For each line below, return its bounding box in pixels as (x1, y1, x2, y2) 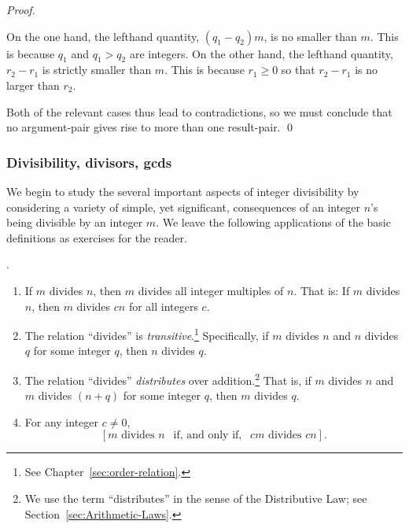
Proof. (6, 2, 35, 17)
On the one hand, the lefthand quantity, (6, 28, 200, 44)
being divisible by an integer (6, 214, 143, 231)
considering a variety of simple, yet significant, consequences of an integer (6, 198, 361, 215)
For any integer (24, 413, 99, 430)
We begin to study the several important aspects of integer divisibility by (6, 183, 359, 199)
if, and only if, (173, 430, 242, 441)
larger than (6, 76, 60, 93)
